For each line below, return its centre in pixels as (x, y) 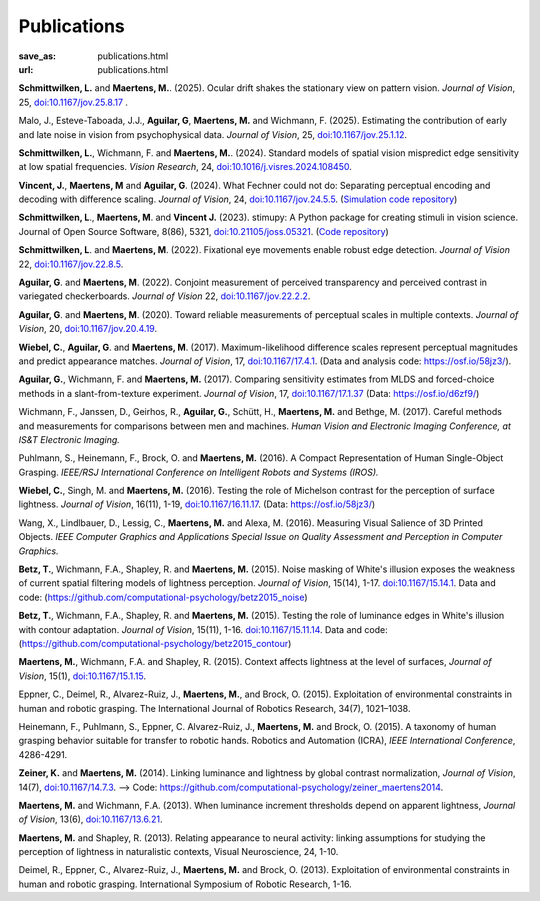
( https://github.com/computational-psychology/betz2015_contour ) (155, 643)
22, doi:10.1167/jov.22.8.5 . (71, 264)
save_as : (37, 56)
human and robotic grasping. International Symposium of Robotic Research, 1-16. (185, 884)
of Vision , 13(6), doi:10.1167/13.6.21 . (90, 819)
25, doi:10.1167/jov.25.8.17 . (73, 102)
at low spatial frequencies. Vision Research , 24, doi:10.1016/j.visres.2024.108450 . (185, 167)
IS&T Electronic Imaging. (69, 439)
